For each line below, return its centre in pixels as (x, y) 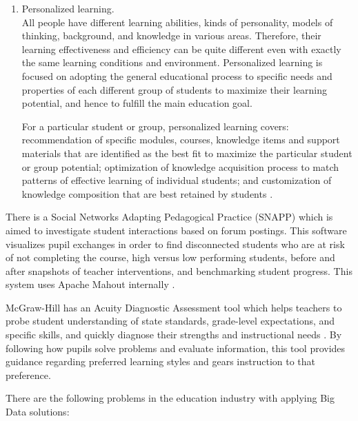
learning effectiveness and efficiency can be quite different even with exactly (181, 49)
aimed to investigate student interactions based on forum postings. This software (176, 230)
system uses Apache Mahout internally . (90, 284)
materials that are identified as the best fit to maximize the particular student (187, 153)
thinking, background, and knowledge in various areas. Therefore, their (171, 35)
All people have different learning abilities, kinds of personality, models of (177, 22)
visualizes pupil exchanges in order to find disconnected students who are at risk (175, 244)
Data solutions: (38, 412)
